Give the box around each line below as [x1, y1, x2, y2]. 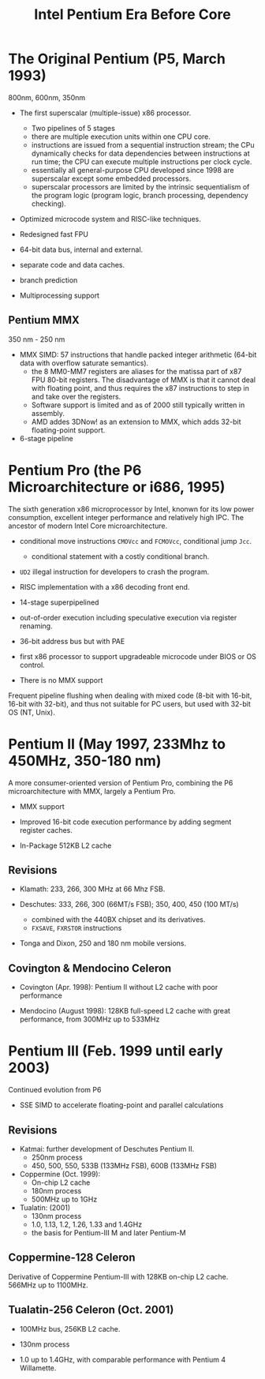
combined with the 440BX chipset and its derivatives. [31, 915, 206, 924]
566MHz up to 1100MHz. [8, 1280, 88, 1290]
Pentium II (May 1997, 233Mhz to [8, 735, 226, 753]
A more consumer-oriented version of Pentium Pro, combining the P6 [8, 778, 233, 787]
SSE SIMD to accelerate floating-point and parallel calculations [19, 1100, 224, 1110]
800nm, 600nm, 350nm [8, 92, 86, 102]
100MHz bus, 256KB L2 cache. [19, 1324, 121, 1333]
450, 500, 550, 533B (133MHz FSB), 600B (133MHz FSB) [31, 1161, 217, 1170]
